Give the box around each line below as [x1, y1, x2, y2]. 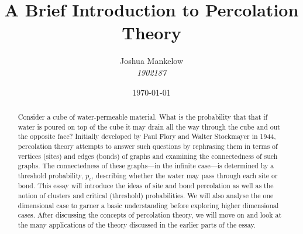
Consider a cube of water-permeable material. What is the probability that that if [18, 111, 268, 121]
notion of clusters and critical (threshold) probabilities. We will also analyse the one [18, 190, 274, 200]
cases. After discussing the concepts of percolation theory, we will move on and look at [18, 210, 282, 220]
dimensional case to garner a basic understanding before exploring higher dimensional [18, 200, 279, 210]
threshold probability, [18, 170, 84, 180]
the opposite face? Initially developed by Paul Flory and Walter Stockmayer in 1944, [18, 131, 276, 141]
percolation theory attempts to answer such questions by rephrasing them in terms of [18, 141, 278, 151]
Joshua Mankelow [120, 55, 183, 67]
